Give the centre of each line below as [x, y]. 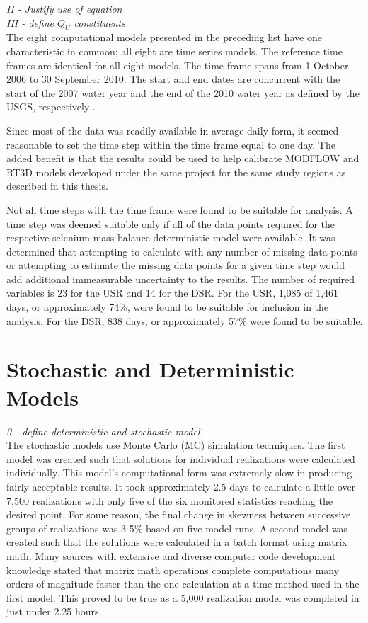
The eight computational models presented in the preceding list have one [164, 37]
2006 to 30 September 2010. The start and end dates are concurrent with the [173, 79]
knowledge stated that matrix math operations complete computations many [173, 570]
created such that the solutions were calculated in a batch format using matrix [177, 542]
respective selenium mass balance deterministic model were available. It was [171, 238]
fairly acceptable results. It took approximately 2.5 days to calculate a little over [181, 486]
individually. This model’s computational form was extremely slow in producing [179, 473]
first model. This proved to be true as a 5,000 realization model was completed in [183, 597]
